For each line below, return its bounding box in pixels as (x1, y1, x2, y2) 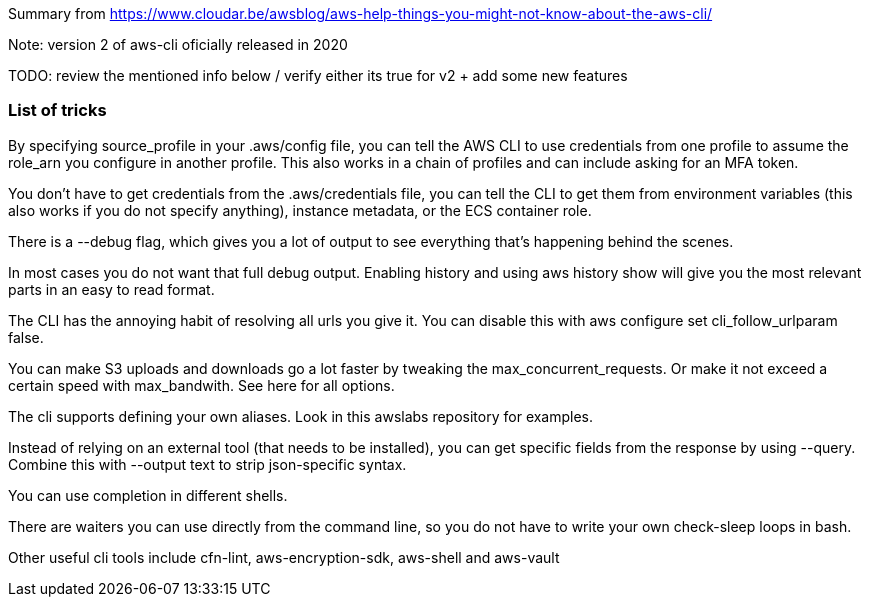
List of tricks (8, 100, 107, 121)
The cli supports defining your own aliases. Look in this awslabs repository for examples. (8, 407, 594, 425)
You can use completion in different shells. (8, 486, 288, 504)
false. (8, 328, 44, 346)
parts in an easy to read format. (8, 280, 215, 298)
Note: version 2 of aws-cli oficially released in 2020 (8, 36, 348, 53)
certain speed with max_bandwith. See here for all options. (8, 376, 395, 394)
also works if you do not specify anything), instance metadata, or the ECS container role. (8, 201, 592, 219)
